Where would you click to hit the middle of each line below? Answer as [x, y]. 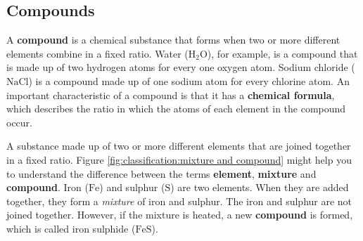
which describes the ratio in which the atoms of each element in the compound [176, 109]
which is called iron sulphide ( [71, 228]
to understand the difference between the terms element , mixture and [161, 173]
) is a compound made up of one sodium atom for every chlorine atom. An [189, 80]
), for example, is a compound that [282, 53]
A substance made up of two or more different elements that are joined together [179, 146]
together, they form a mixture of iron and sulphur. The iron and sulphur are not [179, 201]
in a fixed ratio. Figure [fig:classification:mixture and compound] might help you [179, 159]
